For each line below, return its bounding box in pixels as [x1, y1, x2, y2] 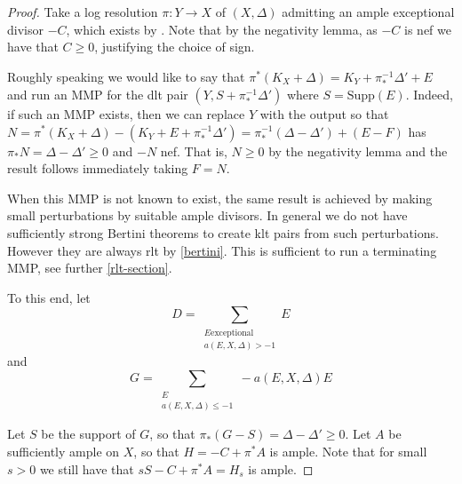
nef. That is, [160, 141, 227, 160]
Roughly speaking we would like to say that [7, 67, 245, 85]
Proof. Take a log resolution [7, 3, 158, 20]
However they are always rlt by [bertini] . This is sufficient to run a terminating [7, 241, 437, 259]
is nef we [404, 20, 451, 38]
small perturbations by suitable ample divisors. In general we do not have [7, 206, 408, 225]
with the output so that [259, 104, 389, 123]
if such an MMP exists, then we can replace [7, 104, 245, 123]
